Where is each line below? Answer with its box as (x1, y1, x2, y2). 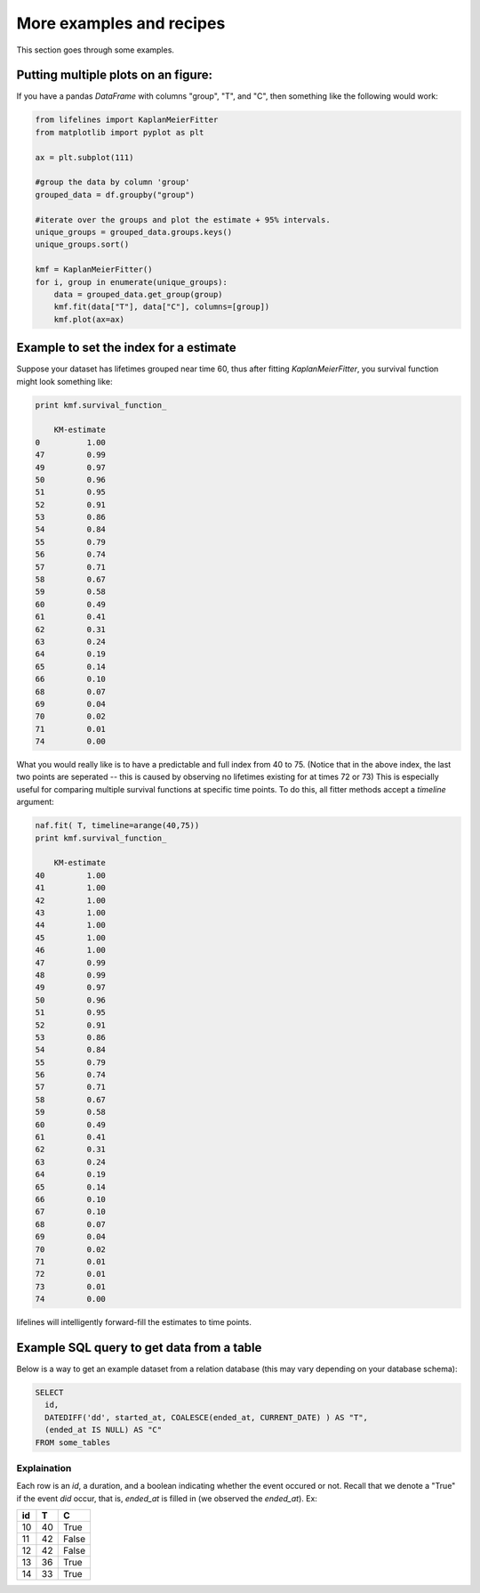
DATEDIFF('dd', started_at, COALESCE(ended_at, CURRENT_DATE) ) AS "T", (44, 1412, 369, 1422)
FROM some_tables (35, 1437, 111, 1447)
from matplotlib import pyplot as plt (35, 127, 204, 137)
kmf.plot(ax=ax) (53, 314, 124, 324)
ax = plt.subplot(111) (35, 152, 134, 162)
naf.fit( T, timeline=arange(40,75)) (35, 820, 200, 831)
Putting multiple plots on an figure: (16, 68, 213, 83)
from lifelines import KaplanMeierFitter (35, 115, 219, 125)
